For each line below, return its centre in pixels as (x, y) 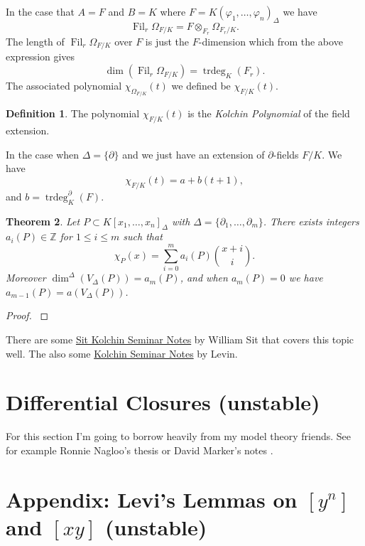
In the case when (43, 154)
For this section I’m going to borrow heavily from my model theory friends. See (178, 436)
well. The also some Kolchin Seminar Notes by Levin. (122, 353)
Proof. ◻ (27, 315)
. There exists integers (311, 221)
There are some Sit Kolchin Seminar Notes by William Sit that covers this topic (180, 339)
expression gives (40, 57)
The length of (35, 41)
